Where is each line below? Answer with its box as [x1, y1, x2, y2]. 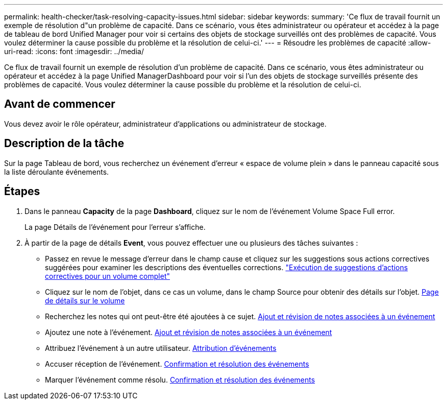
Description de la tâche [4, 137, 125, 150]
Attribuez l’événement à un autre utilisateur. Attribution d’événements [45, 343, 277, 352]
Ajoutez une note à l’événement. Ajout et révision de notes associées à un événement [45, 327, 332, 337]
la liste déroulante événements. [4, 167, 109, 176]
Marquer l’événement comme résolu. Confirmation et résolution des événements [45, 375, 315, 384]
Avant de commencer [4, 98, 115, 111]
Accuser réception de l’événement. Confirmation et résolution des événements [45, 359, 309, 368]
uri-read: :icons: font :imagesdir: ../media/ [4, 47, 144, 56]
